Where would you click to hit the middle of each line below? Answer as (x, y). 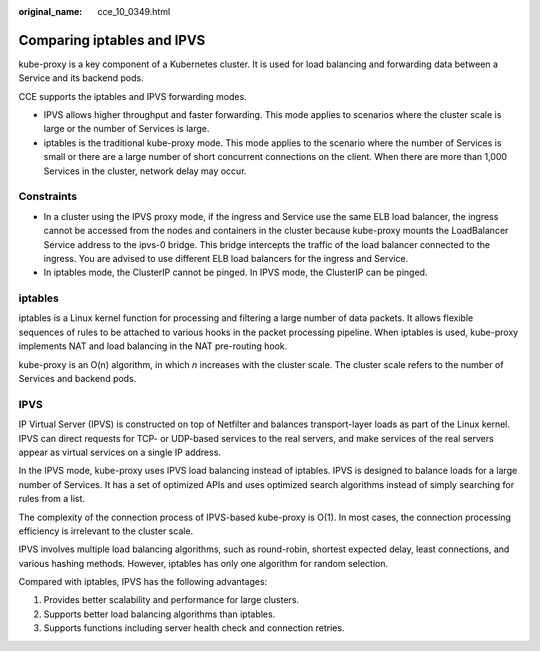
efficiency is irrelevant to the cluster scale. (106, 531)
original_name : (50, 11)
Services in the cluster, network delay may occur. (145, 171)
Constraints (48, 197)
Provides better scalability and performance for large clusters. (171, 600)
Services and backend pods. (77, 379)
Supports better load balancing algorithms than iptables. (159, 614)
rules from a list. (51, 499)
